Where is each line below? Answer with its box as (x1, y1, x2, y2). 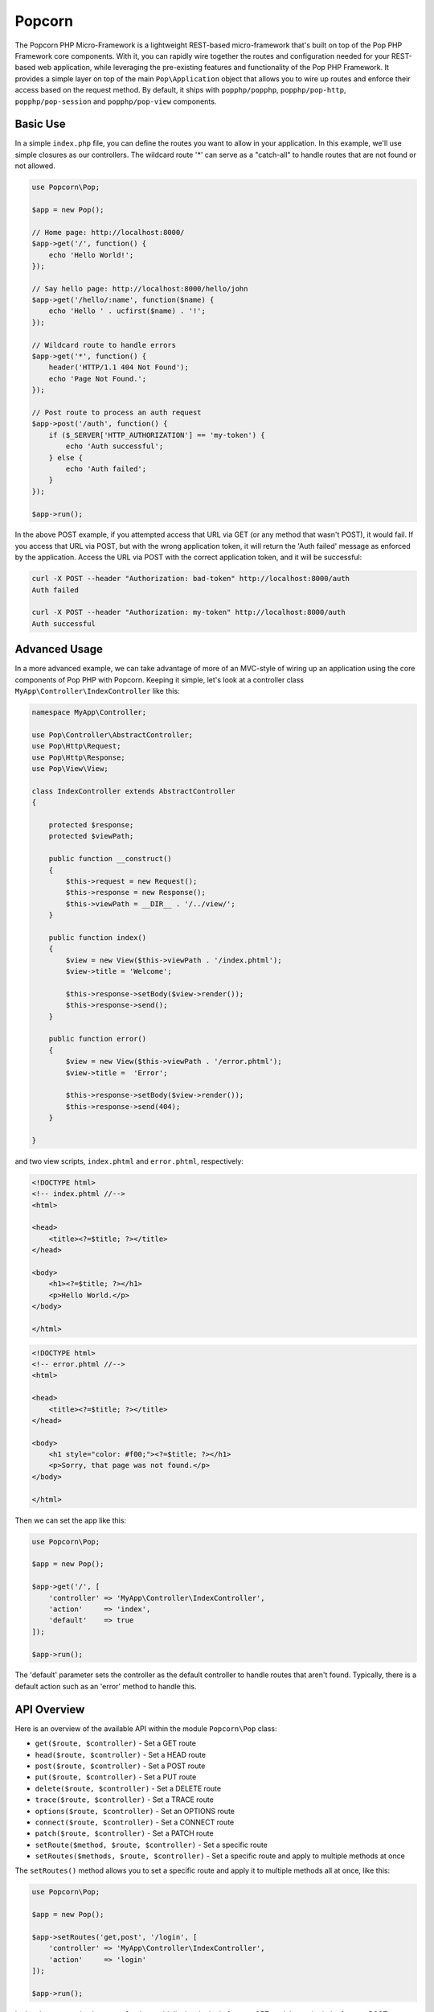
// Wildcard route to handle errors (31, 340, 177, 349)
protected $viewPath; (48, 831, 134, 841)
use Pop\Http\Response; (31, 752, 126, 762)
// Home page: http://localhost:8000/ (31, 228, 185, 237)
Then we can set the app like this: (14, 1515, 127, 1525)
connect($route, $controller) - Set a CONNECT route (35, 1817, 235, 1827)
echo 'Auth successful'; (65, 442, 164, 451)
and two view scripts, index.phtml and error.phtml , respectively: (14, 1156, 244, 1166)
